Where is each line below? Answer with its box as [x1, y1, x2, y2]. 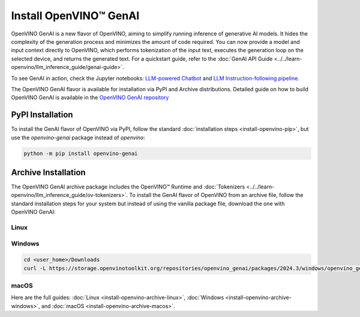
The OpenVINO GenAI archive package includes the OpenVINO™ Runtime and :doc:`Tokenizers [11, 183, 245, 190]
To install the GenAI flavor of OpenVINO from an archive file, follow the [129, 192, 304, 199]
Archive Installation [11, 167, 86, 177]
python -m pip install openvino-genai [23, 150, 138, 157]
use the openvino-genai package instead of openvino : [11, 134, 145, 141]
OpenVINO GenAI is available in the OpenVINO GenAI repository [11, 94, 169, 101]
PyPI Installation [11, 110, 73, 120]
